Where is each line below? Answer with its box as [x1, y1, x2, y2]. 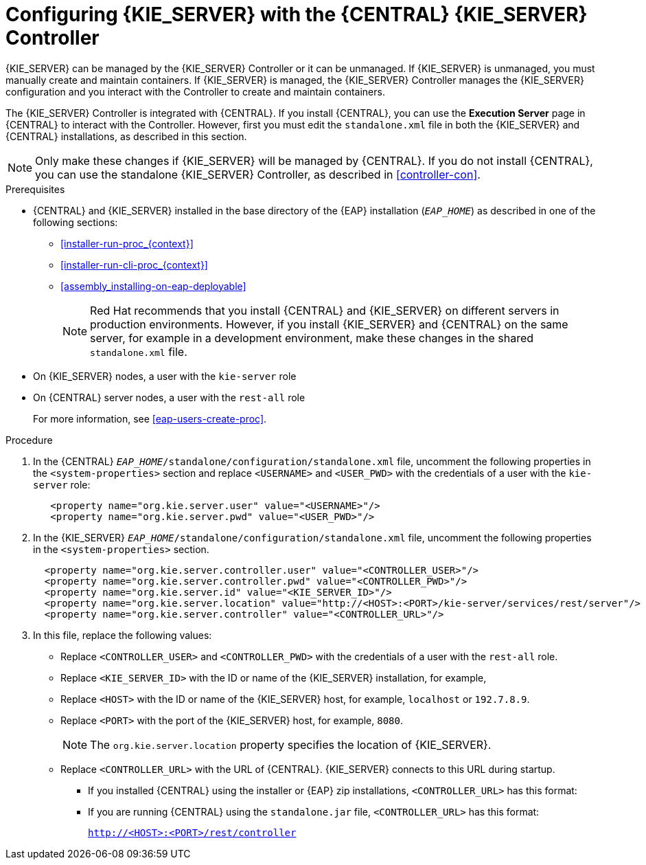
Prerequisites [5, 183, 65, 195]
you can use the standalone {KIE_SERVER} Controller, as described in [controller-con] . [35, 167, 481, 181]
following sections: [33, 216, 118, 228]
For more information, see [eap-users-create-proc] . [33, 412, 267, 425]
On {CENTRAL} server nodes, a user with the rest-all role [33, 391, 305, 403]
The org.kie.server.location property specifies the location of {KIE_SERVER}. [90, 737, 492, 752]
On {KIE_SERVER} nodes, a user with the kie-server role [33, 370, 297, 382]
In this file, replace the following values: [33, 629, 212, 641]
